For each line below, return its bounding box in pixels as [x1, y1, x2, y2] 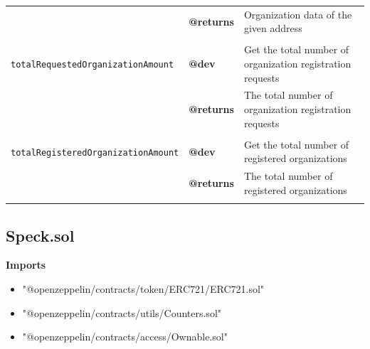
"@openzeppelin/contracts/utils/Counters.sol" [22, 305, 222, 320]
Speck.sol [6, 224, 75, 246]
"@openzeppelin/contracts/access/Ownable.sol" [22, 329, 228, 344]
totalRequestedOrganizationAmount [11, 60, 174, 70]
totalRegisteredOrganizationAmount [11, 147, 179, 158]
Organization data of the [243, 6, 352, 21]
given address [243, 21, 302, 36]
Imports [6, 257, 46, 272]
